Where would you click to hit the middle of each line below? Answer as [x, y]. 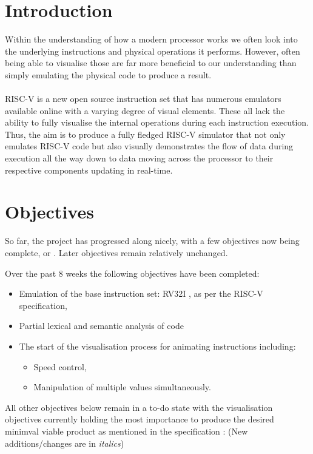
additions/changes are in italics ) [65, 443]
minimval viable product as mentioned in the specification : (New [126, 431]
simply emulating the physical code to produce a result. [108, 74]
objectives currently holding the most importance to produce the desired [140, 419]
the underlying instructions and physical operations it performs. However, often [153, 51]
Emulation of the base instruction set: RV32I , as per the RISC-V [141, 293]
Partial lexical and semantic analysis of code [101, 326]
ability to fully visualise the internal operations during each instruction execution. [157, 122]
